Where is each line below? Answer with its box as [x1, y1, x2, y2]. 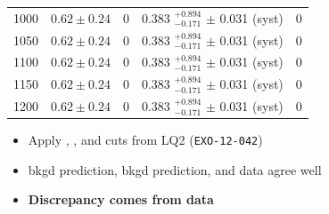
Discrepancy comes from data [28, 190, 214, 209]
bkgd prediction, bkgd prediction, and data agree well [28, 160, 322, 178]
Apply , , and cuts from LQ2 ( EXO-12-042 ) [28, 131, 263, 149]
